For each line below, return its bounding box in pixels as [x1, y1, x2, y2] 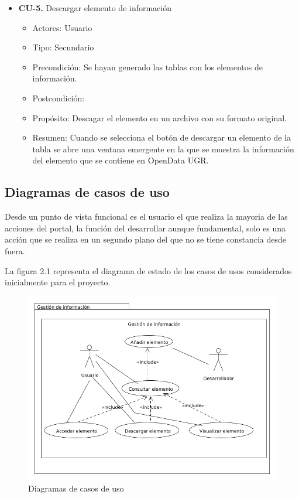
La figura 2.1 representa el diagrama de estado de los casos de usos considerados [5, 264, 292, 277]
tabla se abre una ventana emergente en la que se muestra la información [32, 142, 294, 155]
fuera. [5, 244, 25, 257]
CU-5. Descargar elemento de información [18, 2, 172, 13]
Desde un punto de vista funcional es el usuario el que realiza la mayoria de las [5, 210, 288, 223]
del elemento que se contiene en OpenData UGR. [32, 154, 209, 166]
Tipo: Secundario [32, 41, 94, 53]
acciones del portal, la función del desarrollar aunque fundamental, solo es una [5, 221, 286, 234]
